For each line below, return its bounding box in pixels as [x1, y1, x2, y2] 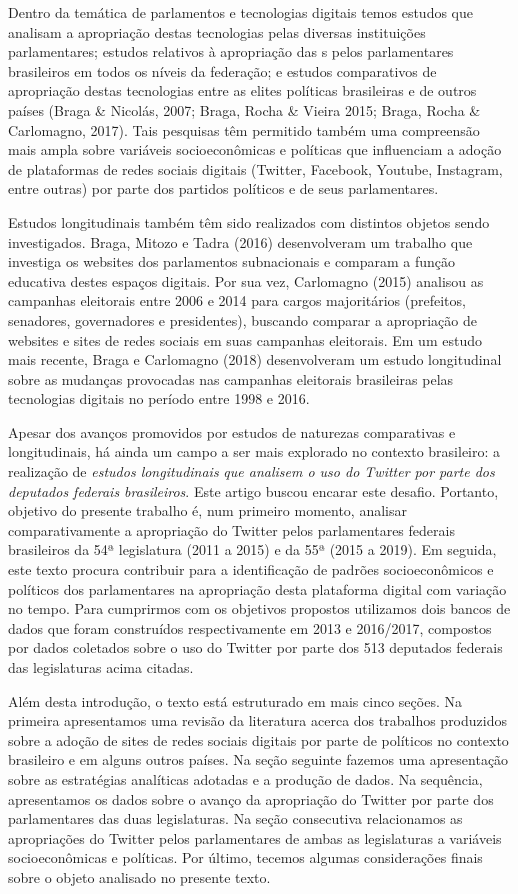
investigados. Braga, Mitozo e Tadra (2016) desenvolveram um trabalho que [8, 231, 473, 252]
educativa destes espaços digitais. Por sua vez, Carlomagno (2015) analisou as [8, 270, 484, 291]
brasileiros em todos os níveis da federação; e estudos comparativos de [8, 60, 437, 81]
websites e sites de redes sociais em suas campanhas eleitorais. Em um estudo [8, 329, 482, 350]
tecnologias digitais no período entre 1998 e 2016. [8, 388, 310, 409]
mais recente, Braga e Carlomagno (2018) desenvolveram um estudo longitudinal [8, 349, 502, 370]
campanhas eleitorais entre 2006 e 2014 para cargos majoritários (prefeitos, [8, 290, 466, 311]
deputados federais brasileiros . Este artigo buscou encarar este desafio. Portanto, [8, 480, 499, 501]
